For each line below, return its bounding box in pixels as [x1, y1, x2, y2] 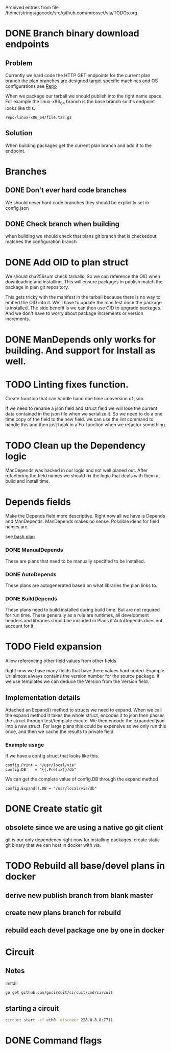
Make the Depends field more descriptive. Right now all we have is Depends [5, 513, 165, 519]
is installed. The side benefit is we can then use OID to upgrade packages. [5, 305, 162, 311]
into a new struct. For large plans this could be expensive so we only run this [5, 723, 166, 729]
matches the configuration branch [5, 238, 77, 245]
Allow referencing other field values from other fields [5, 658, 116, 664]
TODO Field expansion [5, 641, 102, 652]
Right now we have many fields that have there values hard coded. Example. [5, 668, 166, 674]
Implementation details [5, 693, 81, 702]
